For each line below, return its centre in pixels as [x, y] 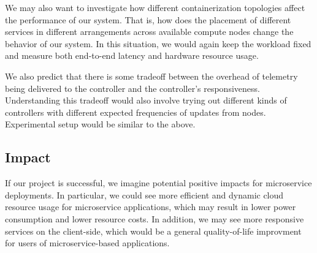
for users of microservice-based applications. [87, 243]
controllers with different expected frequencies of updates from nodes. [136, 112]
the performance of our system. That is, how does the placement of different [148, 19]
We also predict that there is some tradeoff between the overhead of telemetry [151, 76]
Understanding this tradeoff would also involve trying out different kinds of [146, 100]
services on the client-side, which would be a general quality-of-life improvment [153, 231]
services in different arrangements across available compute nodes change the [149, 32]
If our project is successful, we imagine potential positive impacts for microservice [158, 183]
